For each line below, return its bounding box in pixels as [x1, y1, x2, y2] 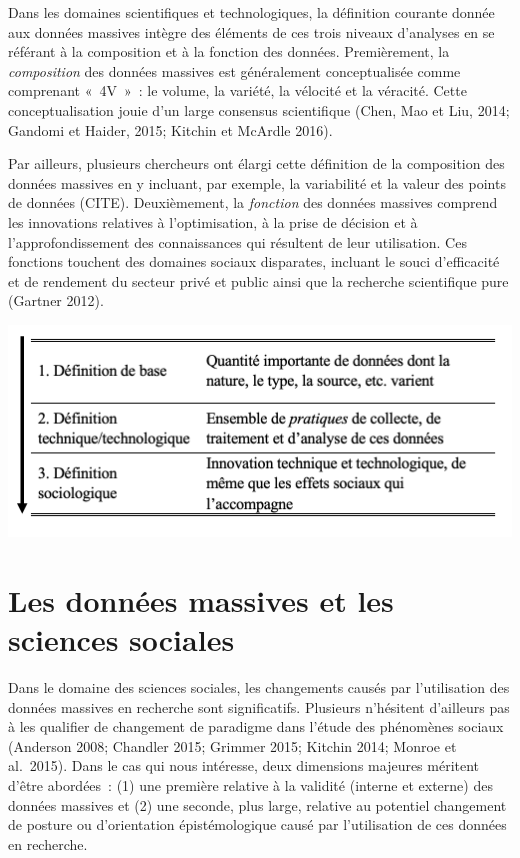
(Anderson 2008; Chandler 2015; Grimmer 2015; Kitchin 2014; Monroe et [8, 735, 457, 756]
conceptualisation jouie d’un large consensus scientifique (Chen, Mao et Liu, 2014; [8, 99, 510, 120]
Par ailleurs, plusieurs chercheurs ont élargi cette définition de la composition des [8, 153, 505, 174]
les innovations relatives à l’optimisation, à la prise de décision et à [8, 211, 418, 232]
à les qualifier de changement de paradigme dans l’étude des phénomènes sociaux [8, 716, 504, 737]
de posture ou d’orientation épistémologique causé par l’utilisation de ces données [8, 814, 507, 835]
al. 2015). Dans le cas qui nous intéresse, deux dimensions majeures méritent [8, 755, 480, 776]
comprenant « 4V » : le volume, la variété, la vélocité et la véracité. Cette [8, 80, 467, 101]
